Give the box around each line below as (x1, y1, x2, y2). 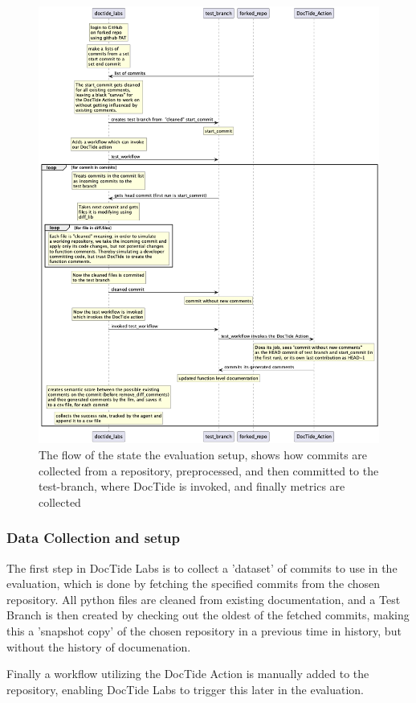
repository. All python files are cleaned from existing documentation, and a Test (6, 590, 401, 607)
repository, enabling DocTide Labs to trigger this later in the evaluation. (6, 680, 364, 697)
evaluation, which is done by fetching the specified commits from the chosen (6, 575, 381, 592)
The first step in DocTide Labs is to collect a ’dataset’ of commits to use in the (6, 559, 398, 576)
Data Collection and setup (6, 528, 180, 548)
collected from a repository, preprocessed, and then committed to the (39, 462, 379, 479)
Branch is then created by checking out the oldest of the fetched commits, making (6, 606, 410, 623)
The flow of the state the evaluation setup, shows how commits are (39, 446, 368, 462)
